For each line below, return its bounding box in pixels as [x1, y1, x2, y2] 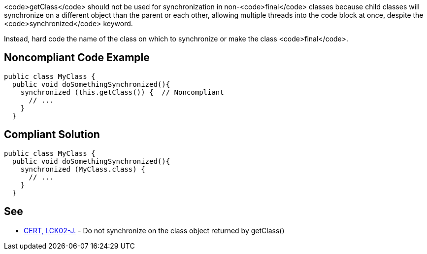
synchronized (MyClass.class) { [20, 165, 145, 173]
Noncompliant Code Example [4, 51, 150, 64]
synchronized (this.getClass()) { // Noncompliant [20, 88, 224, 96]
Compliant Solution [4, 128, 100, 141]
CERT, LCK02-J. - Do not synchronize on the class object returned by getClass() [24, 226, 285, 235]
